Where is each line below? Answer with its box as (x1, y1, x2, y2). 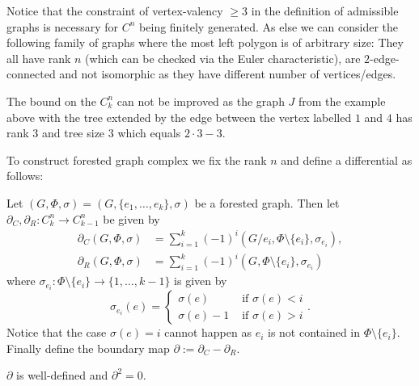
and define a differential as (281, 151, 413, 168)
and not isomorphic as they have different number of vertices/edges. (59, 65, 396, 82)
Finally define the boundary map (6, 339, 170, 356)
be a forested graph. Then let (194, 194, 340, 211)
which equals (117, 124, 181, 141)
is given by (174, 272, 227, 289)
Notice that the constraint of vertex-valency (6, 2, 223, 19)
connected (6, 65, 56, 82)
